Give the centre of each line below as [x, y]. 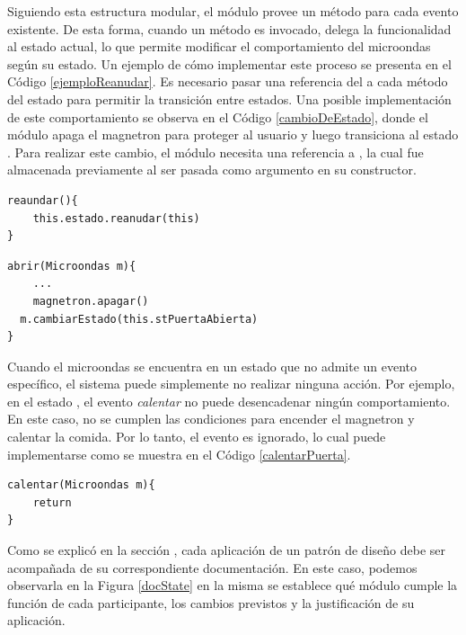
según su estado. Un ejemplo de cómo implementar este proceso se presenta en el [229, 63]
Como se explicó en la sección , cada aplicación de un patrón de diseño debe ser [226, 550]
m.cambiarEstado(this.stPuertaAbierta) [139, 319]
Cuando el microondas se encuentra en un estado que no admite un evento [212, 366]
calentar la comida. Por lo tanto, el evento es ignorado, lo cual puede [197, 437]
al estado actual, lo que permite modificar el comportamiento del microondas [219, 46]
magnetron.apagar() [91, 301]
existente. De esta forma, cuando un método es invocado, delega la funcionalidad [229, 28]
